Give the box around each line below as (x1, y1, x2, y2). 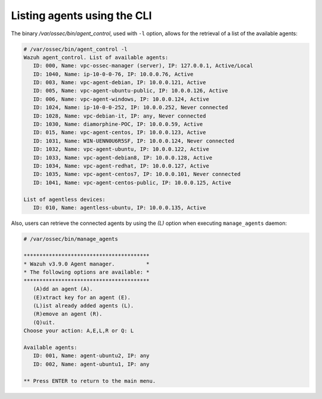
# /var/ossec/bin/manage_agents (23, 236, 119, 242)
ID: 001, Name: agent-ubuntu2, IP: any (33, 352, 150, 359)
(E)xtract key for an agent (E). (33, 294, 131, 301)
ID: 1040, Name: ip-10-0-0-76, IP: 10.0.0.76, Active (33, 70, 194, 78)
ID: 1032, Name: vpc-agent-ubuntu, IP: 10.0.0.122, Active (33, 146, 209, 153)
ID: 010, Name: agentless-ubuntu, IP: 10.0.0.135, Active (33, 204, 206, 211)
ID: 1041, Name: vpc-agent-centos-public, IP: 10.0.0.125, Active (33, 179, 231, 186)
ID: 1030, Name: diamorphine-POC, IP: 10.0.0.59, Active (33, 121, 203, 128)
